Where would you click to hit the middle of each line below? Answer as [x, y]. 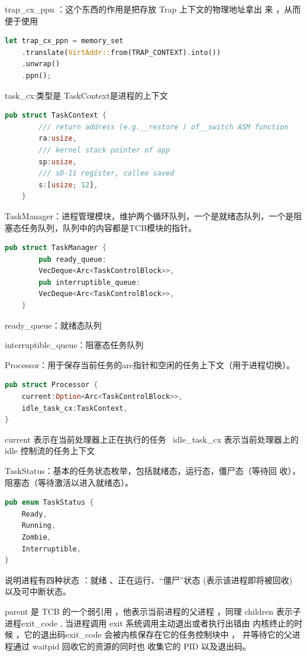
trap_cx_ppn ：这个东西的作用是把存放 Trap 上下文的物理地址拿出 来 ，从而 [153, 9]
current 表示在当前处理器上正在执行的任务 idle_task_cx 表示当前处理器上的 [152, 439]
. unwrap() [41, 64]
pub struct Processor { [51, 385]
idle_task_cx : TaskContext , [75, 408]
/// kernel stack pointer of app [104, 150]
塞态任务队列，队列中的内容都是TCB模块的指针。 [101, 227]
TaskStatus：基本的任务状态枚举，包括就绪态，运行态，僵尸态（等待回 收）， [153, 470]
